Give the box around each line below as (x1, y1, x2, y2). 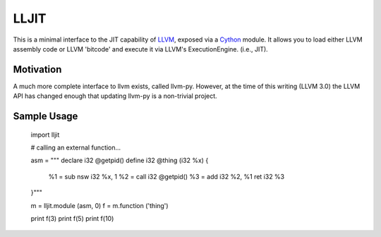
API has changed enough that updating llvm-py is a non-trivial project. (13, 92, 218, 100)
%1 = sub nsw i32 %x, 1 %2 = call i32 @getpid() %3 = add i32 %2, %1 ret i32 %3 (48, 172, 285, 181)
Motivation (13, 63, 62, 75)
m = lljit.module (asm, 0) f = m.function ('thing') (30, 201, 169, 209)
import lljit (30, 130, 60, 139)
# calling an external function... (30, 143, 121, 152)
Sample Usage (13, 110, 78, 123)
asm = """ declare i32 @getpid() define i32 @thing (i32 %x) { (30, 156, 209, 165)
